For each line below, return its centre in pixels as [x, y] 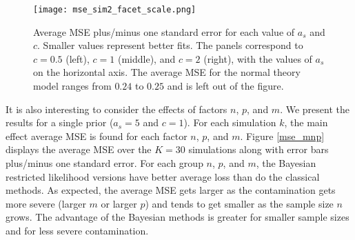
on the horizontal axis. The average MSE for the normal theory [167, 72]
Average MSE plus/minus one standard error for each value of [164, 31]
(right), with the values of [258, 58]
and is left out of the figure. [225, 86]
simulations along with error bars [258, 149]
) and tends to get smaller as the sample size [239, 203]
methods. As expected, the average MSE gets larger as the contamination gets [171, 190]
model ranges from [72, 86]
